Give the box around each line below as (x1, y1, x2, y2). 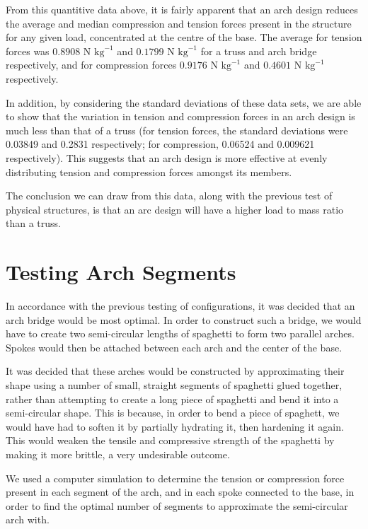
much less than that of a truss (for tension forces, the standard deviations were (6, 122, 348, 137)
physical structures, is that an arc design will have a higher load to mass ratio (6, 202, 344, 216)
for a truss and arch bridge (200, 43, 317, 58)
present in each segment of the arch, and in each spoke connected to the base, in (6, 484, 355, 499)
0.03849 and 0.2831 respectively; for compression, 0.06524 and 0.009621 (6, 136, 315, 151)
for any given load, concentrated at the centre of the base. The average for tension (6, 30, 362, 45)
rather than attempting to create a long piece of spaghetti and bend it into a (6, 391, 339, 406)
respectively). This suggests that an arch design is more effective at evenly (6, 150, 328, 165)
